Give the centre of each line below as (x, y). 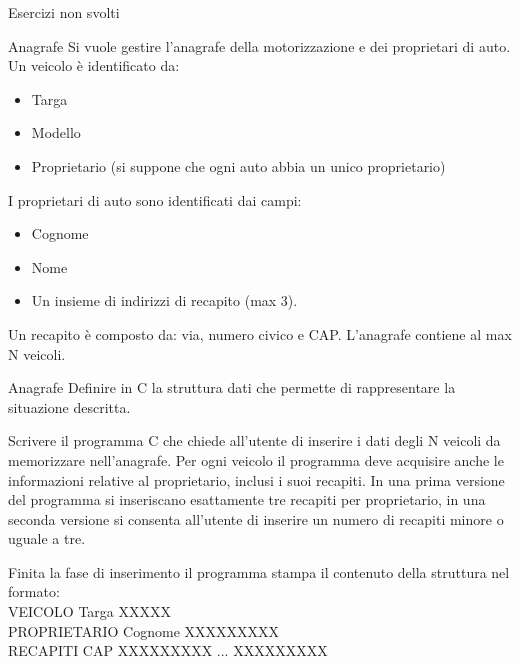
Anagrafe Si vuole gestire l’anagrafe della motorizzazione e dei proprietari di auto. (259, 45)
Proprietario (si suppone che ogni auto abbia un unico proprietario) (238, 165)
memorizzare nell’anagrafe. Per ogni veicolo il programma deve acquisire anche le (256, 459)
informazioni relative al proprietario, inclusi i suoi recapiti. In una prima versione (256, 479)
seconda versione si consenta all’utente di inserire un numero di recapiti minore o (256, 518)
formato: (34, 591)
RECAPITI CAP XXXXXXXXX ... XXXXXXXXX (168, 650)
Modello (56, 132)
